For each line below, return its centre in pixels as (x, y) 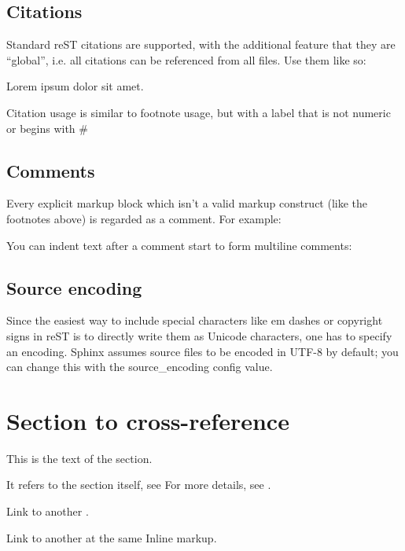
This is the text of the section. (79, 458)
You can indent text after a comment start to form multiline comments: (179, 245)
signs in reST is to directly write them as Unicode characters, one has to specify (199, 335)
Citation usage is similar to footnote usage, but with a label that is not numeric (199, 112)
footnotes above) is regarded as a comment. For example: (144, 218)
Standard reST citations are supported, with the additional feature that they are (201, 44)
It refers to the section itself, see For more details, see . (139, 485)
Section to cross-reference (148, 420)
